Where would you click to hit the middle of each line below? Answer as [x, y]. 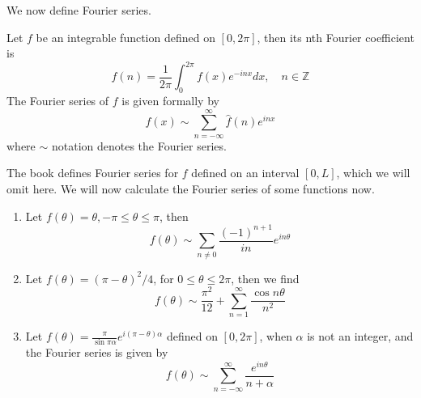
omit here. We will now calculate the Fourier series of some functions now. [191, 189]
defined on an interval [245, 173]
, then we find [265, 278]
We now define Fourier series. [79, 10]
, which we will [373, 173]
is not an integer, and [360, 336]
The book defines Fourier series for [93, 173]
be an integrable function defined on [125, 37]
